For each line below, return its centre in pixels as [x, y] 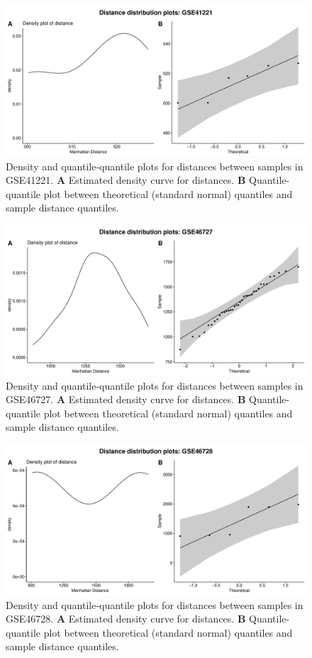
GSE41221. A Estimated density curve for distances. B [126, 180]
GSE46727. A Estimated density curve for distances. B [126, 399]
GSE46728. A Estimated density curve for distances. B [126, 619]
